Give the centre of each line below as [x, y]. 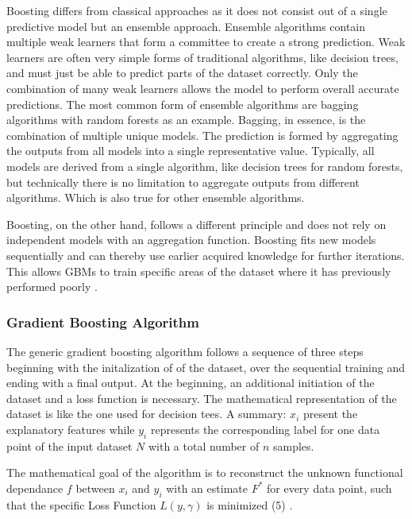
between [95, 488]
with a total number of [204, 445]
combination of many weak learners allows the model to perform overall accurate [203, 88]
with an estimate [207, 488]
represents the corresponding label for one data [265, 429]
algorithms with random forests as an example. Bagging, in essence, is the [186, 120]
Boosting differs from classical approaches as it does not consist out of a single [197, 10]
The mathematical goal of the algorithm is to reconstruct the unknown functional [205, 473]
